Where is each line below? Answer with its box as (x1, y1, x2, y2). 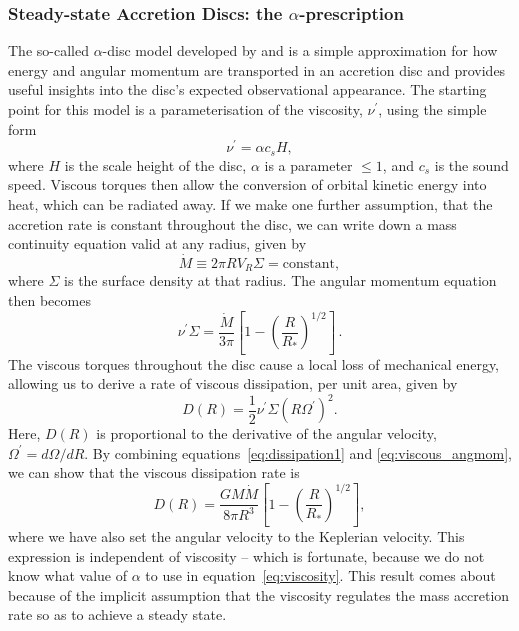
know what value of (8, 565, 127, 586)
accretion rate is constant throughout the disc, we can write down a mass (8, 213, 457, 234)
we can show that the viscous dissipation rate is (8, 462, 300, 483)
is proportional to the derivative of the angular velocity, (96, 423, 437, 444)
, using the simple (378, 99, 487, 119)
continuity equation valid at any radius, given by (8, 233, 307, 254)
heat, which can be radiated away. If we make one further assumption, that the (8, 193, 493, 214)
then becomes (8, 289, 91, 310)
